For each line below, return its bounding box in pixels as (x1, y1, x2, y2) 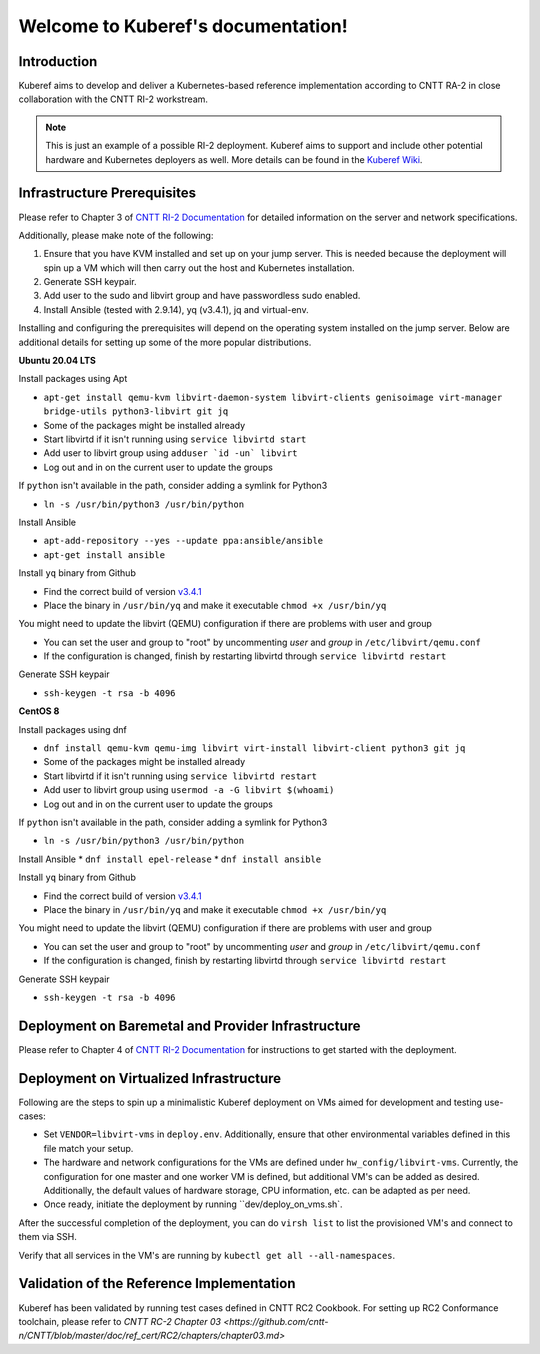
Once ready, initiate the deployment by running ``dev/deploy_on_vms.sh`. (43, 1198, 344, 1210)
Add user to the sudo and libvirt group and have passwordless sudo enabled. (43, 290, 361, 302)
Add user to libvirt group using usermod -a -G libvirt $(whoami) (43, 784, 335, 796)
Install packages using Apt (18, 373, 128, 385)
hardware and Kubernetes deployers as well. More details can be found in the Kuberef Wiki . (45, 153, 423, 165)
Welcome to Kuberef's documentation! (18, 15, 349, 37)
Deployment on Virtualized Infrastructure (18, 1070, 282, 1087)
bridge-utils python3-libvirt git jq (43, 406, 229, 417)
